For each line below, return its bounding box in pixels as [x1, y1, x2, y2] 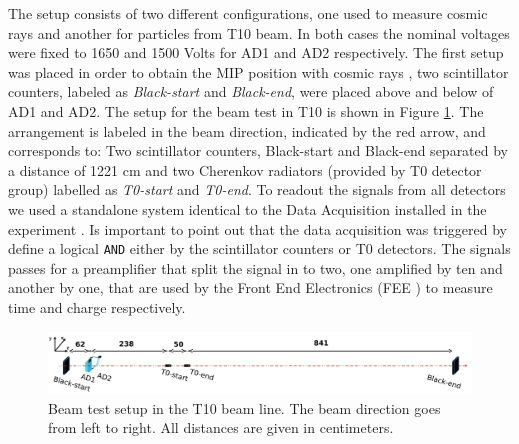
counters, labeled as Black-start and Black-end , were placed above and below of [8, 81, 494, 102]
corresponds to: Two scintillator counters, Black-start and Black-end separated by [8, 140, 509, 161]
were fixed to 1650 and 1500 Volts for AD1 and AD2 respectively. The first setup [8, 42, 504, 63]
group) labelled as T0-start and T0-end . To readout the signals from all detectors [8, 179, 506, 200]
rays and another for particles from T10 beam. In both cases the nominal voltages [8, 22, 510, 43]
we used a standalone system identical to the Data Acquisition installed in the [8, 198, 487, 219]
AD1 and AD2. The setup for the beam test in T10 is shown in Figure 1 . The [8, 100, 484, 121]
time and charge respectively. [8, 296, 186, 317]
